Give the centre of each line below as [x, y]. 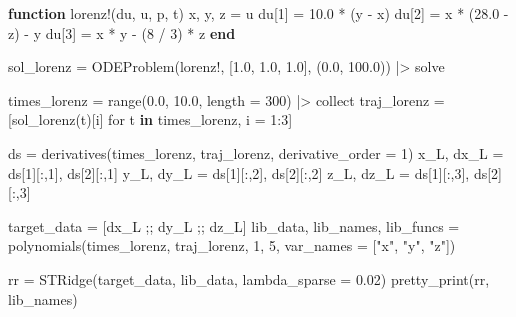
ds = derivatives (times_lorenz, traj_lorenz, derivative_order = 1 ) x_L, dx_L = [256, 152]
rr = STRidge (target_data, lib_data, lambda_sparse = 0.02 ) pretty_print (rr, [249, 278]
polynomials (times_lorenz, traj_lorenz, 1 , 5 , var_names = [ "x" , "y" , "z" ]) [232, 245]
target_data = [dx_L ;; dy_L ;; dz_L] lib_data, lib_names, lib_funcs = [234, 225]
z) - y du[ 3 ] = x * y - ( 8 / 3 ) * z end [122, 32]
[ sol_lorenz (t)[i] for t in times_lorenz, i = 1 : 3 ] [150, 119]
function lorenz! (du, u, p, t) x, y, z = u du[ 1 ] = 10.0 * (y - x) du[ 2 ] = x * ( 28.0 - [258, 13]
